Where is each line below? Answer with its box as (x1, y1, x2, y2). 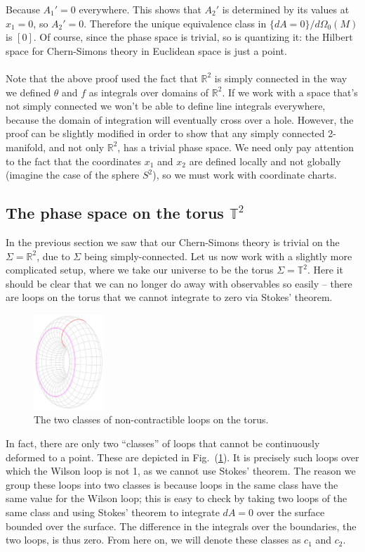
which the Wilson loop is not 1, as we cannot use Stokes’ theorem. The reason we (6, 463, 356, 478)
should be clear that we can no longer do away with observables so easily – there (6, 276, 352, 290)
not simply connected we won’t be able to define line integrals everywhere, (6, 98, 326, 113)
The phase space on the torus (6, 202, 224, 224)
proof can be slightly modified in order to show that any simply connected (6, 126, 325, 141)
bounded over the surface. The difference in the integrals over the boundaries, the (6, 518, 357, 533)
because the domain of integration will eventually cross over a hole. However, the (6, 112, 354, 127)
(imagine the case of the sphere (6, 167, 140, 182)
